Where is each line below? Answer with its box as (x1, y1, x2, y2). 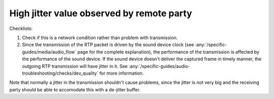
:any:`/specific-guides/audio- (128, 63, 190, 69)
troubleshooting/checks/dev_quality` (22, 70, 98, 76)
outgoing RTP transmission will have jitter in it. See (22, 63, 128, 69)
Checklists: (9, 25, 33, 31)
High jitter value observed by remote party (9, 8, 192, 19)
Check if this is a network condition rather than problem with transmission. (22, 35, 178, 41)
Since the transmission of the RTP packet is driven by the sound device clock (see (22, 42, 194, 48)
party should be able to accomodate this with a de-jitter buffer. (9, 86, 141, 92)
